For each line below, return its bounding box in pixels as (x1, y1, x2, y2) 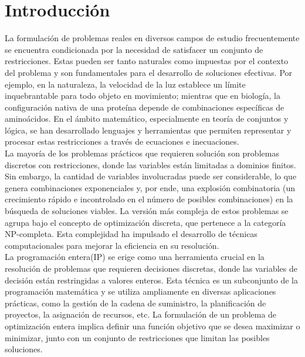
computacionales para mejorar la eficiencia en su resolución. (5, 239, 219, 251)
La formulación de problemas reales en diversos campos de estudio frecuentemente (5, 32, 300, 44)
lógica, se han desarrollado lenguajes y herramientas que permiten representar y (5, 124, 292, 136)
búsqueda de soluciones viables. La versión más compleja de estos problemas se (5, 205, 289, 217)
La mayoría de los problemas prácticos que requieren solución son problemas (5, 147, 279, 159)
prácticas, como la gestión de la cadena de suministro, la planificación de (5, 296, 266, 309)
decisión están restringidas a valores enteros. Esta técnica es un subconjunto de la (5, 273, 298, 286)
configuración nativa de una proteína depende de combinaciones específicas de (5, 101, 284, 113)
